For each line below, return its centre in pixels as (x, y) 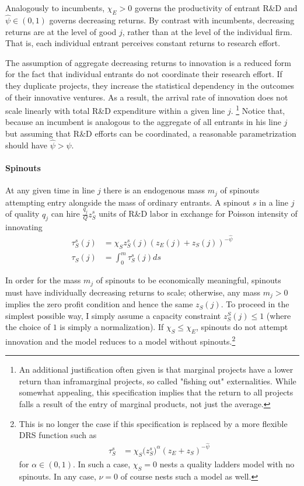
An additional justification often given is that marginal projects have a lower (156, 369)
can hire (65, 214)
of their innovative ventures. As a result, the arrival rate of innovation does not (147, 97)
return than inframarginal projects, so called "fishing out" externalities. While (158, 381)
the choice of (28, 327)
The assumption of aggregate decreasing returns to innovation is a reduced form (148, 62)
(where (279, 315)
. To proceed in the (255, 304)
